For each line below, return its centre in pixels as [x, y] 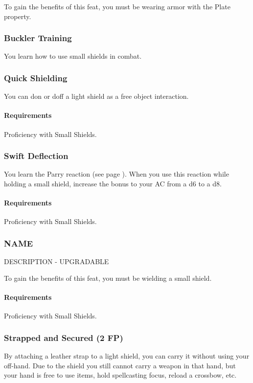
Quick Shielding [36, 78]
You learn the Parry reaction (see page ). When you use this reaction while [116, 174]
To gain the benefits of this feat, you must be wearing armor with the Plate [117, 6]
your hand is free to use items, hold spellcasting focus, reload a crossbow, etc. [120, 375]
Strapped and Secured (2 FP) [64, 337]
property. [18, 16]
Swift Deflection [36, 156]
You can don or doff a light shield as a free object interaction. [96, 96]
